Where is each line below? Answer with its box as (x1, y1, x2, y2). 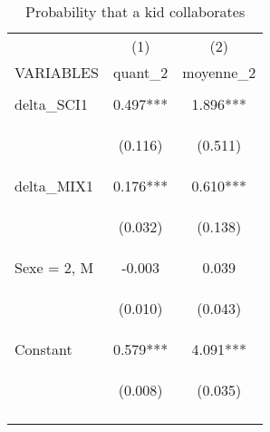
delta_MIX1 (14, 175, 94, 196)
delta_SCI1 (14, 93, 88, 114)
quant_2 (113, 62, 169, 83)
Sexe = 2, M (14, 257, 94, 278)
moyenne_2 (182, 62, 256, 83)
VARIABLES (14, 62, 99, 83)
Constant (14, 339, 72, 359)
